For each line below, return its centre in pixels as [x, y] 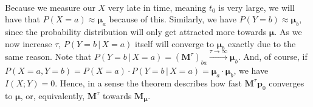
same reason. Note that [48, 57]
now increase [29, 43]
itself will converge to [174, 43]
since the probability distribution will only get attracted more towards [136, 31]
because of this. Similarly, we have [173, 19]
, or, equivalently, [53, 95]
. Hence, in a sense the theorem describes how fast [148, 83]
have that [22, 19]
